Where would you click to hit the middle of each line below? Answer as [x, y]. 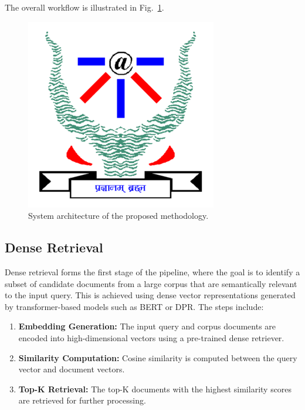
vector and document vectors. [72, 369]
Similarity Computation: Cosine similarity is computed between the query [158, 357]
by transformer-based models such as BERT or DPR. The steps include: [134, 306]
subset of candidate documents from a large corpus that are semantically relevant [151, 283]
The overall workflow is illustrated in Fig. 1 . [84, 7]
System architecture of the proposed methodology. [118, 216]
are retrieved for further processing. [82, 400]
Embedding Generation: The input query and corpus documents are [147, 326]
